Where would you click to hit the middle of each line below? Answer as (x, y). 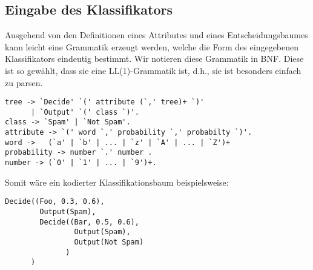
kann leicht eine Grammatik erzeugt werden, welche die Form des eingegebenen (152, 46)
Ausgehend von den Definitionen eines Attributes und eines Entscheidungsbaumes (156, 35)
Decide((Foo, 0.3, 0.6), (55, 202)
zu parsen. (24, 82)
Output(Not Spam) (109, 242)
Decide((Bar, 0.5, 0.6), (89, 222)
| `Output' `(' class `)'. (85, 112)
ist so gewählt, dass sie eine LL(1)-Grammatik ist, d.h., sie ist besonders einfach (153, 70)
